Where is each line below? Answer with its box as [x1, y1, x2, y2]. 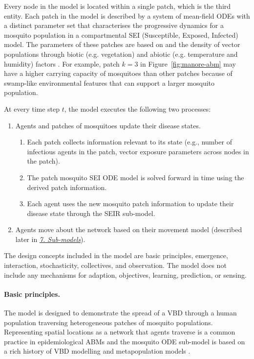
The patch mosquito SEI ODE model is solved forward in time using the [27, 172, 244, 182]
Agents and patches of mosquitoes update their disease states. [15, 120, 201, 130]
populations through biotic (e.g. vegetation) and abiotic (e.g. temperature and [4, 48, 238, 59]
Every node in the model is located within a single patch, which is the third [4, 1, 231, 11]
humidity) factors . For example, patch [4, 58, 120, 69]
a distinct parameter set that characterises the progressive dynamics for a [4, 20, 224, 30]
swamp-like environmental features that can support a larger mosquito [4, 77, 215, 88]
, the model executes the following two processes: [64, 103, 211, 114]
